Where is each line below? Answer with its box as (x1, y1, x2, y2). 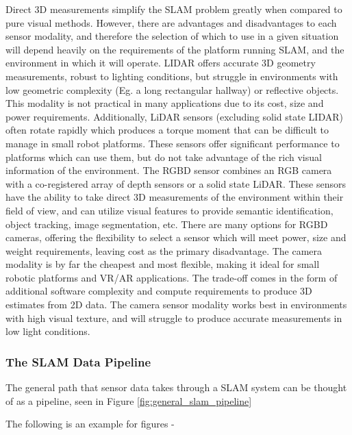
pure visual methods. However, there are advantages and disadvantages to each (5, 15, 337, 29)
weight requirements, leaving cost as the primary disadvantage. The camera (5, 243, 323, 258)
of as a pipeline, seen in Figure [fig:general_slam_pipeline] (5, 393, 252, 408)
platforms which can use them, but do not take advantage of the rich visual (5, 149, 322, 164)
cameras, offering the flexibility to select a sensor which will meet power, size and (5, 230, 347, 245)
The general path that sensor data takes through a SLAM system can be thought (5, 380, 347, 395)
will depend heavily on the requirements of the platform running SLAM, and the (5, 42, 344, 56)
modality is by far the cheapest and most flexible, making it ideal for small (5, 257, 320, 271)
